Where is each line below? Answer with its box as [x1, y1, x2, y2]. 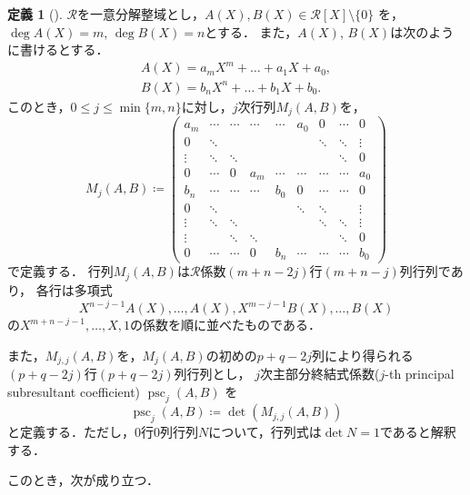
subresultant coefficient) [7, 381, 141, 401]
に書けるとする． [7, 40, 109, 59]
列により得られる [312, 345, 414, 364]
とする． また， [205, 22, 298, 41]
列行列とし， [174, 364, 251, 383]
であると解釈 [379, 422, 456, 441]
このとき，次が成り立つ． [7, 470, 159, 490]
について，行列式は [208, 422, 322, 441]
